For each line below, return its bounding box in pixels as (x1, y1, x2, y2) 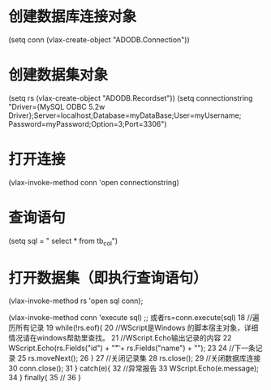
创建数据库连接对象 (8, 7, 137, 26)
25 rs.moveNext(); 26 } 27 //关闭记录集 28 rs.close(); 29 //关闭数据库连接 (17, 353, 261, 363)
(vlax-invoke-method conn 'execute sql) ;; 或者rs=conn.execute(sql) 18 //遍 (8, 313, 260, 323)
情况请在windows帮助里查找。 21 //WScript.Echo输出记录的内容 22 (8, 333, 232, 343)
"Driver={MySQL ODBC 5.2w (8, 102, 105, 111)
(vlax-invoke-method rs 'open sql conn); (8, 296, 144, 305)
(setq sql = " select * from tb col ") (8, 236, 118, 248)
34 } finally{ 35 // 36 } (8, 373, 82, 383)
